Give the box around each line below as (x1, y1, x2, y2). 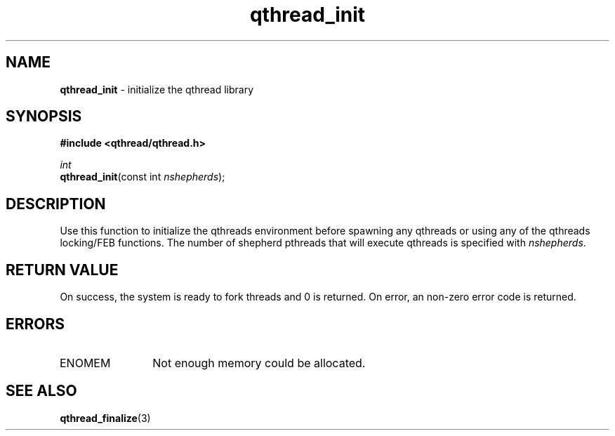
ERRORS (6, 315, 65, 333)
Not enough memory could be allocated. (152, 355, 366, 370)
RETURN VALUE (6, 260, 119, 279)
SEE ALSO (6, 382, 77, 400)
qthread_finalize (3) (60, 411, 151, 424)
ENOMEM (60, 355, 111, 370)
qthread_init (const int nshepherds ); (60, 171, 225, 183)
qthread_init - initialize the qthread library (60, 83, 253, 95)
